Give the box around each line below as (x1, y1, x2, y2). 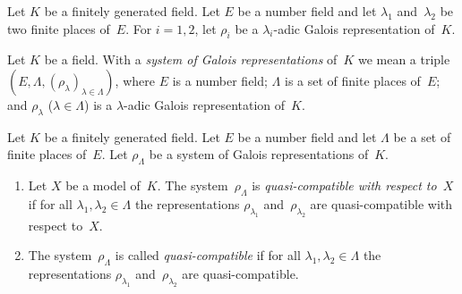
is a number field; (172, 71, 268, 89)
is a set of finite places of (284, 71, 421, 89)
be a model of (65, 176, 141, 195)
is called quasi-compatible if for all (115, 246, 301, 265)
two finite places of (7, 19, 110, 38)
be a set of (393, 127, 451, 146)
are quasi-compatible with (310, 194, 453, 213)
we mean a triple (357, 50, 450, 69)
